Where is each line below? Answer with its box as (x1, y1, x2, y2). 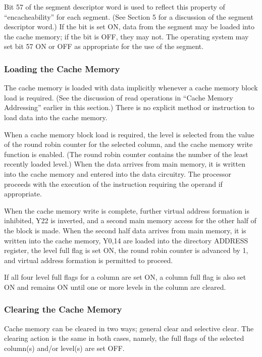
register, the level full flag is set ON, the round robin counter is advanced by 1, (4, 245, 248, 256)
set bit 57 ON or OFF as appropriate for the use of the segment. (4, 41, 204, 52)
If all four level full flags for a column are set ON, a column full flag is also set (4, 272, 246, 282)
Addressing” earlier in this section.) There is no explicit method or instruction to (4, 102, 254, 113)
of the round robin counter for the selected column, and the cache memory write (4, 139, 253, 149)
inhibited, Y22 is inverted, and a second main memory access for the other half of (4, 215, 256, 226)
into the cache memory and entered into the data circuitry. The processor (4, 168, 231, 179)
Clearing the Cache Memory (4, 303, 122, 316)
